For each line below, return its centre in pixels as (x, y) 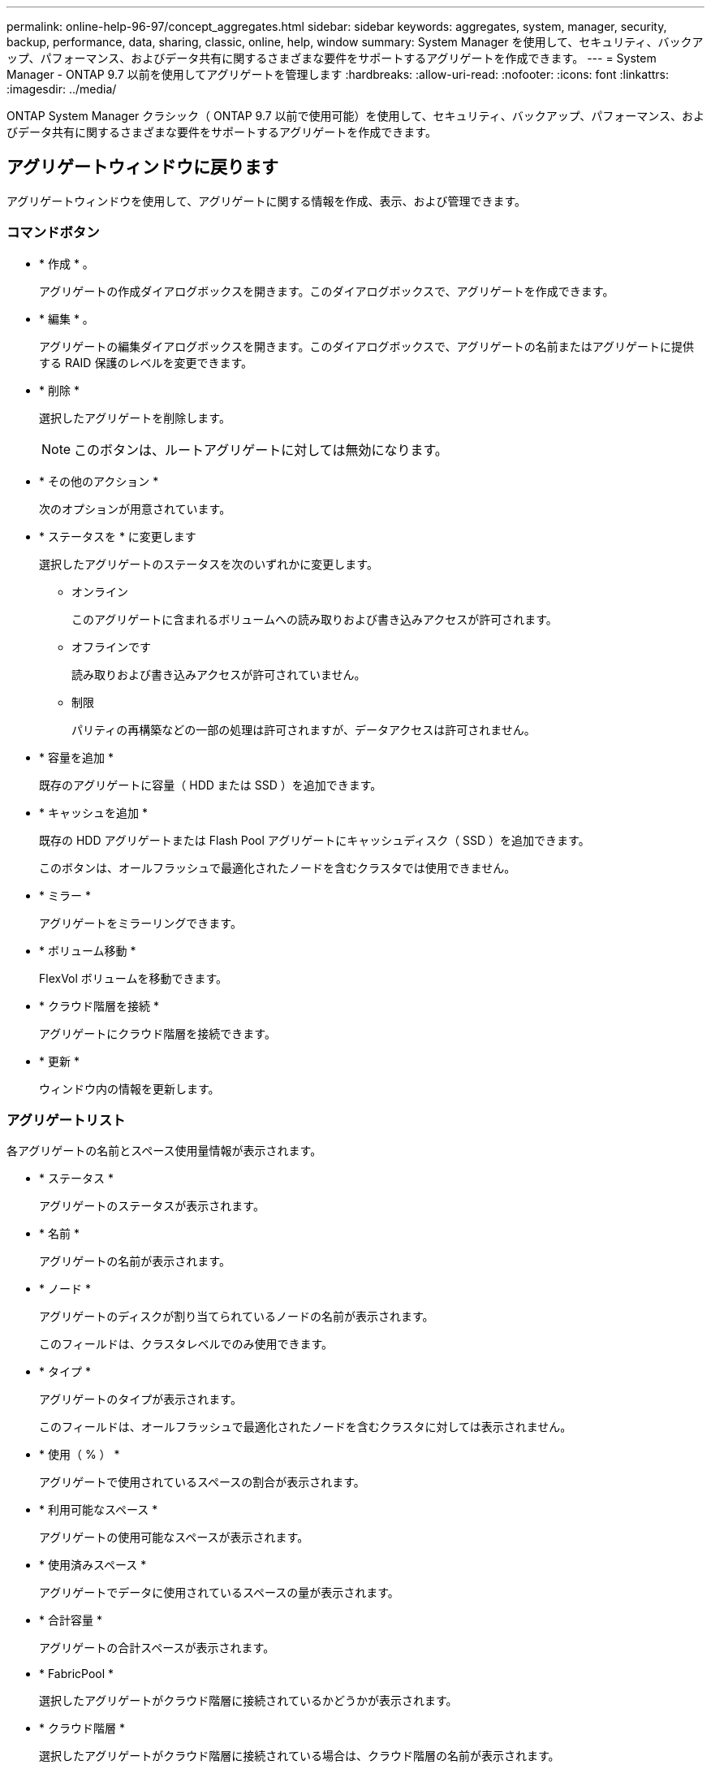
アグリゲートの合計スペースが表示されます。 (157, 1648)
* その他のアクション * (99, 481)
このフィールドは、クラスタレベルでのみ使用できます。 (186, 1344)
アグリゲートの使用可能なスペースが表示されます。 (174, 1538)
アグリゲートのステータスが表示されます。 (152, 1206)
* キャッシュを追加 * (93, 812)
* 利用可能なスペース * (99, 1510)
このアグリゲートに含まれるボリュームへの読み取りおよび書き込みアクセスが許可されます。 (315, 619)
